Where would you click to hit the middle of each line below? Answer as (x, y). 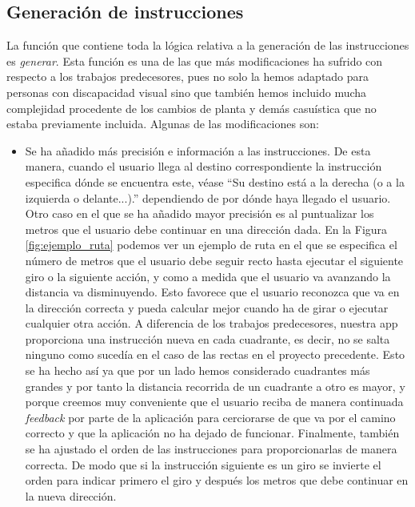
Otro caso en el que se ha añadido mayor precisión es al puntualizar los (200, 213)
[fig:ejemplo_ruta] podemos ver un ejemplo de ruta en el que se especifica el (211, 245)
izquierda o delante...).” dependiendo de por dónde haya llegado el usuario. (208, 197)
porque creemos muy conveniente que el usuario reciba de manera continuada (214, 402)
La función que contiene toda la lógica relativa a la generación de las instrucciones (208, 45)
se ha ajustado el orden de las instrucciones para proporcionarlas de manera (211, 449)
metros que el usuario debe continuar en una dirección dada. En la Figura (206, 229)
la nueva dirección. (71, 495)
